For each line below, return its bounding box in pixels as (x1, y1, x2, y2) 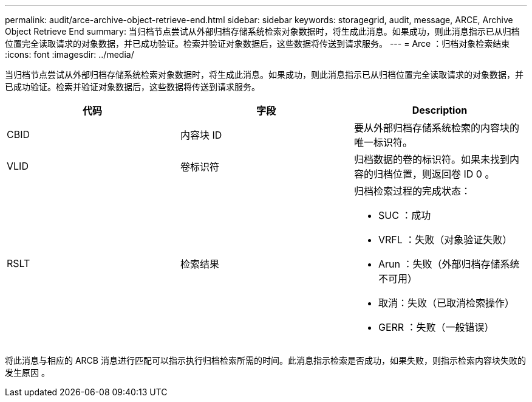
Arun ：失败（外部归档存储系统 (378, 258, 520, 270)
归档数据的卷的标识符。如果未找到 (353, 153, 510, 165)
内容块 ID (180, 129, 222, 141)
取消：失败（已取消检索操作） (378, 297, 514, 309)
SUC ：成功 (378, 209, 431, 221)
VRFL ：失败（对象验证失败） (378, 234, 513, 246)
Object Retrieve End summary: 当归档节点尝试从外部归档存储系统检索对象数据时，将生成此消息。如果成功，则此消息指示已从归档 (5, 26, 520, 36)
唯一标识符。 (353, 136, 412, 148)
